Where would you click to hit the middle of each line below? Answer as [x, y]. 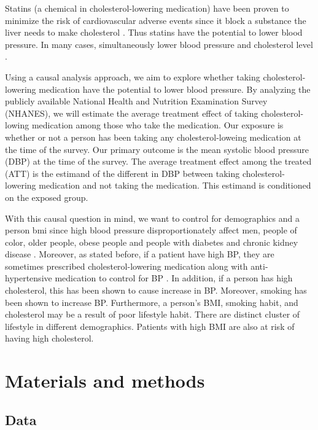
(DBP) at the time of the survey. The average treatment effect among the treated [158, 161]
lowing [17, 125]
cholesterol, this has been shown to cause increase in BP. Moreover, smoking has [156, 290]
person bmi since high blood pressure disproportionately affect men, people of [151, 230]
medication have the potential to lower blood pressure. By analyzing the [175, 89]
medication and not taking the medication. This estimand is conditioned [175, 185]
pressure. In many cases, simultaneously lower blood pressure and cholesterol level [159, 44]
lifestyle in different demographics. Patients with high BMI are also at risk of [150, 326]
